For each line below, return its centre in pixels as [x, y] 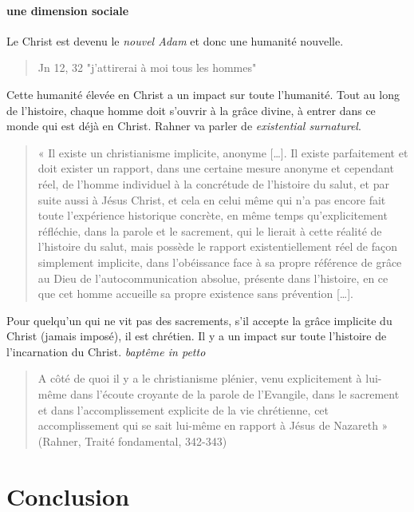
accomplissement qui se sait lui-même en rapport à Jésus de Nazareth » [213, 425]
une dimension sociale [68, 10]
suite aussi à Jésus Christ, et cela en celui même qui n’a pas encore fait [212, 199]
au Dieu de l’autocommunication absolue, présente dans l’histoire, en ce [213, 278]
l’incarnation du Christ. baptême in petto [106, 351]
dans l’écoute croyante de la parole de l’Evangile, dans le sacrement [235, 394]
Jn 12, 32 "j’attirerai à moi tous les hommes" [147, 67]
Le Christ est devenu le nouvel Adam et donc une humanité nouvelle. [175, 40]
